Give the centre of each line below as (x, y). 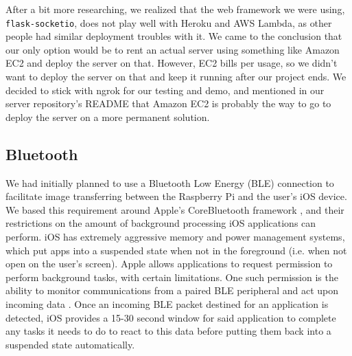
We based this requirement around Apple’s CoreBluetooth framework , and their (175, 209)
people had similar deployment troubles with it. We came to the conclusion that (174, 36)
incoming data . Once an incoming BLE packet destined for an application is (167, 303)
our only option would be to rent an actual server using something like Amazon (173, 49)
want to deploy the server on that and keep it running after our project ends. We (176, 77)
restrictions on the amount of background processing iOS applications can (161, 223)
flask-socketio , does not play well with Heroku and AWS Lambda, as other (169, 22)
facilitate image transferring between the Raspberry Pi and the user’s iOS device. (176, 196)
